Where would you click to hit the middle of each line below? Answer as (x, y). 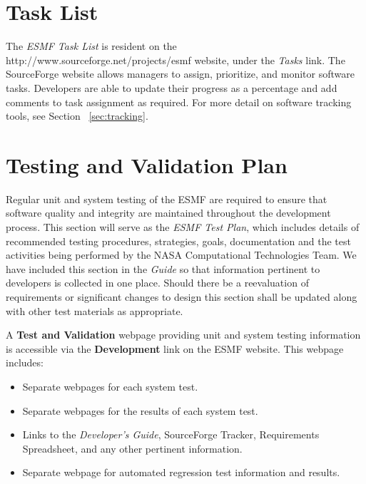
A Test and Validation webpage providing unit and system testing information (183, 335)
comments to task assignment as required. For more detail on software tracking (179, 102)
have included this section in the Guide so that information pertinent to (163, 268)
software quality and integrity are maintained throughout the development (168, 213)
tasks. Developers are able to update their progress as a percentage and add (172, 87)
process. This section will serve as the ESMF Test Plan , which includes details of (183, 227)
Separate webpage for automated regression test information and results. (181, 472)
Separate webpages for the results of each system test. (140, 410)
